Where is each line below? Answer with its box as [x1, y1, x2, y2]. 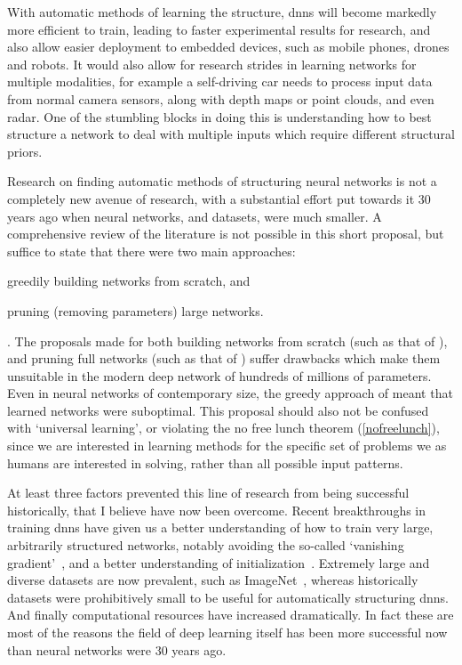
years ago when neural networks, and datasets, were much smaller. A [7, 207, 382, 225]
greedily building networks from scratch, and [7, 272, 251, 290]
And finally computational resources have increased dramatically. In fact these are [7, 605, 454, 624]
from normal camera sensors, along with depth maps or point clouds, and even [7, 89, 434, 108]
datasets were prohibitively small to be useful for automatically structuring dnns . [7, 588, 449, 606]
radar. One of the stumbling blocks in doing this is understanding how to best [7, 107, 432, 126]
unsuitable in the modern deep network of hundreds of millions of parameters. [7, 366, 432, 385]
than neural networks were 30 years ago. [7, 640, 227, 659]
